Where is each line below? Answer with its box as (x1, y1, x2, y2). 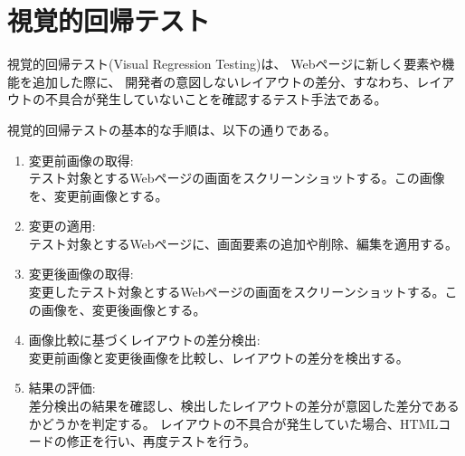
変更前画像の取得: (28, 150, 134, 169)
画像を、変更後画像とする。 (41, 299, 206, 318)
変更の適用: (28, 216, 96, 235)
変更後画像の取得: (28, 264, 134, 283)
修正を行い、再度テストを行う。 (66, 432, 256, 451)
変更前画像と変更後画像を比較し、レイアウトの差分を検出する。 (28, 347, 409, 366)
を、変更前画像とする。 (28, 185, 168, 204)
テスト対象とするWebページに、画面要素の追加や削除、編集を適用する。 (28, 233, 458, 252)
